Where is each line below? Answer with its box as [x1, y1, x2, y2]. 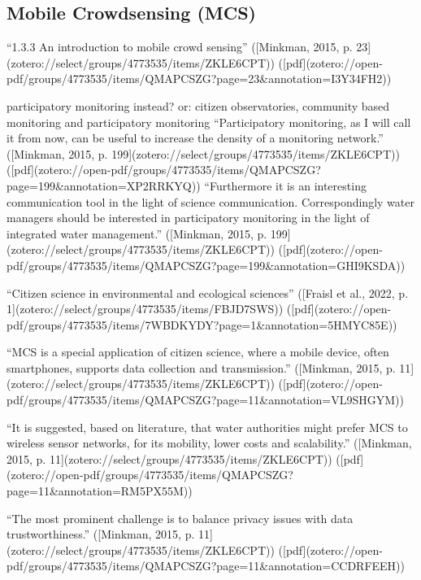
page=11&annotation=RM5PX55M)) [7, 482, 193, 499]
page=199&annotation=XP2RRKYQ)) [7, 177, 201, 194]
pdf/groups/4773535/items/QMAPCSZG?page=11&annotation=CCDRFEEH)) [7, 557, 405, 574]
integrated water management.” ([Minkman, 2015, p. [7, 225, 267, 242]
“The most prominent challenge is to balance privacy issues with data [7, 509, 354, 526]
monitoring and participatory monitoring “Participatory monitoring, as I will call [7, 113, 411, 130]
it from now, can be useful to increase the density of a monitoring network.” [7, 129, 384, 146]
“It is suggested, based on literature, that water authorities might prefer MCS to [7, 418, 408, 435]
